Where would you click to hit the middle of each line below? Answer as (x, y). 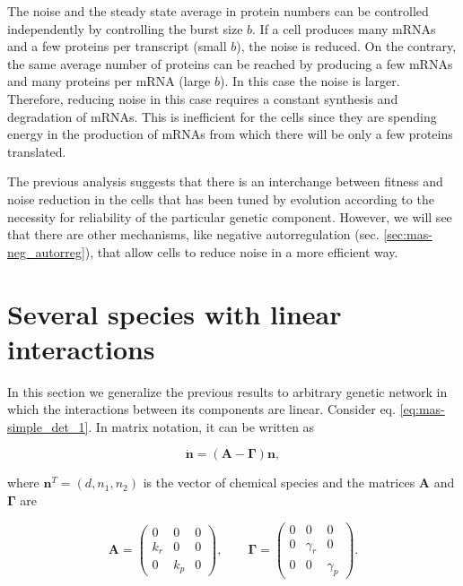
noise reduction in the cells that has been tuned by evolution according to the (221, 198)
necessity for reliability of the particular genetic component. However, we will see (230, 216)
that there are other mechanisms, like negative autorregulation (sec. (193, 234)
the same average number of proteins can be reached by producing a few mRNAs (230, 63)
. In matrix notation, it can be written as (201, 426)
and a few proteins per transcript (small (117, 46)
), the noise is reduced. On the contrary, (346, 46)
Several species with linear (175, 313)
